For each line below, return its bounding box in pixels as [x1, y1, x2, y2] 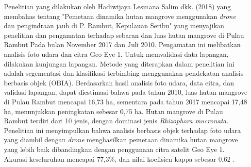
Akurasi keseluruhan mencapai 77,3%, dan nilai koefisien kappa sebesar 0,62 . [4, 153, 235, 164]
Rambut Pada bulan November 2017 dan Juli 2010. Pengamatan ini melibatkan [4, 39, 241, 50]
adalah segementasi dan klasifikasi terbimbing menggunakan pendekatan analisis [4, 68, 244, 78]
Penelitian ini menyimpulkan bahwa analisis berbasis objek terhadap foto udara [4, 125, 241, 135]
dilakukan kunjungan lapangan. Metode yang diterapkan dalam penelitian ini [4, 58, 234, 68]
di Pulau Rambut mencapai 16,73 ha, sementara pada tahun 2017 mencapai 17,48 [4, 96, 248, 106]
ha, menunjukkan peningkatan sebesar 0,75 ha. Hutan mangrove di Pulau [4, 106, 223, 116]
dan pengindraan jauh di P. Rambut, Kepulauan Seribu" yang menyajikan [4, 20, 224, 31]
